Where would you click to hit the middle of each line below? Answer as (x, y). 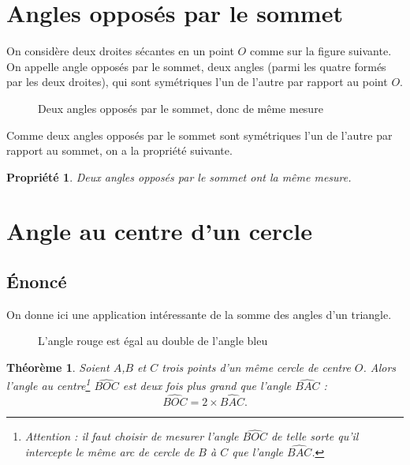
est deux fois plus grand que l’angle (207, 386)
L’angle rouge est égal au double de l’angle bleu (153, 341)
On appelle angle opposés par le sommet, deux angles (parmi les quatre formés (196, 66)
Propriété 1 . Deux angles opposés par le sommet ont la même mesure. (179, 176)
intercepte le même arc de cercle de (110, 452)
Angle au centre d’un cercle (159, 231)
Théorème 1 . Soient (58, 367)
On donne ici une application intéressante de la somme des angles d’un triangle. (199, 314)
